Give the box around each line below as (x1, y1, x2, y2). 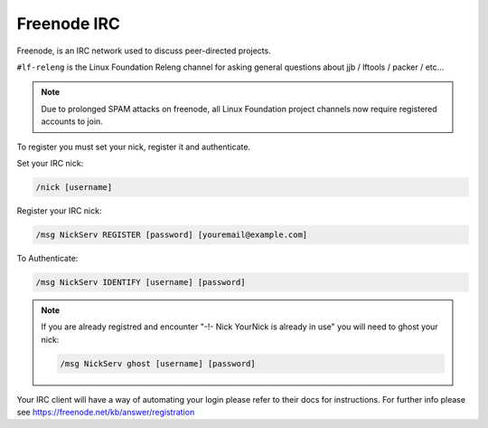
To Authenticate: (16, 252, 79, 263)
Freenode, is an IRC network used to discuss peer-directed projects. (16, 45, 271, 56)
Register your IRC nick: (16, 204, 102, 216)
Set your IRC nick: (16, 157, 84, 168)
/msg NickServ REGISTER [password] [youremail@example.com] (35, 229, 308, 240)
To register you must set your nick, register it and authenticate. (16, 141, 251, 152)
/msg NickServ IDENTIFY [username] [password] (35, 277, 246, 287)
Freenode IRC (16, 14, 121, 33)
